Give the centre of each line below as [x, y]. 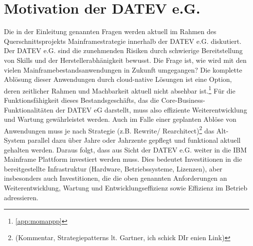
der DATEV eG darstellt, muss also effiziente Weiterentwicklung [151, 109]
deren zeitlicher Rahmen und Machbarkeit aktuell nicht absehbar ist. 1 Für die [120, 90]
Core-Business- [183, 100]
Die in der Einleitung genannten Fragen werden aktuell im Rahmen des [110, 31]
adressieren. [21, 197]
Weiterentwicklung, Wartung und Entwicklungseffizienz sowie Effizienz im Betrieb [126, 187]
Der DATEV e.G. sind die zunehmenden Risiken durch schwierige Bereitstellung [123, 50]
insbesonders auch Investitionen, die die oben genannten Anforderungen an [116, 178]
